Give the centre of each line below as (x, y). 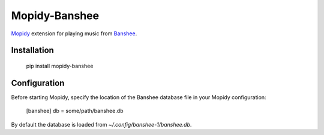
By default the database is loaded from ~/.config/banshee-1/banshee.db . (101, 124)
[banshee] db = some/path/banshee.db (75, 111)
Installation (32, 50)
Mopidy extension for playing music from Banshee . (74, 33)
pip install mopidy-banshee (60, 66)
